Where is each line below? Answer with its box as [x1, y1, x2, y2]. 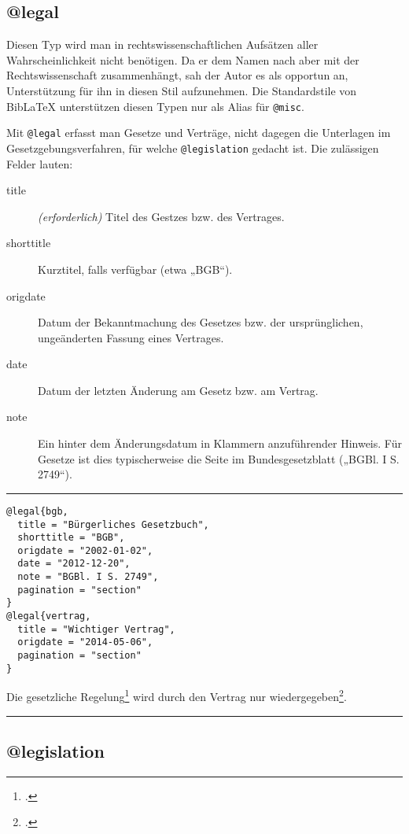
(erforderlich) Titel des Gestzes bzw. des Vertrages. [38, 208, 285, 224]
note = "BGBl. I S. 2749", [17, 571, 159, 583]
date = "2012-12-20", [17, 558, 131, 570]
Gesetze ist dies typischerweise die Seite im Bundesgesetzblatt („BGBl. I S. [38, 450, 400, 467]
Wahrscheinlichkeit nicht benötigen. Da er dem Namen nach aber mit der [6, 51, 359, 68]
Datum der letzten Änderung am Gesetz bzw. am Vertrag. [38, 382, 319, 398]
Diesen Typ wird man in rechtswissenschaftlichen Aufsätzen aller [6, 36, 319, 53]
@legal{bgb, [6, 505, 68, 517]
